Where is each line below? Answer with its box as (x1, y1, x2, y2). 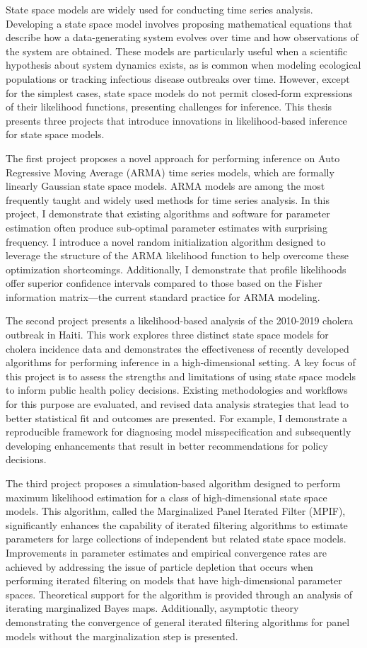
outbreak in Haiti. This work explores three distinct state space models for (6, 327, 329, 342)
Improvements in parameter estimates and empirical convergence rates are (6, 545, 327, 559)
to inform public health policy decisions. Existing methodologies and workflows (6, 382, 348, 397)
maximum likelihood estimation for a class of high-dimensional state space (6, 489, 327, 504)
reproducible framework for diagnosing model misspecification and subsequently (6, 424, 351, 439)
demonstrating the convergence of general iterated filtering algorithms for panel (6, 614, 350, 629)
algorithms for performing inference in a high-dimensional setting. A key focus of (6, 355, 356, 370)
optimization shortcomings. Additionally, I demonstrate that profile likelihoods (6, 261, 346, 276)
